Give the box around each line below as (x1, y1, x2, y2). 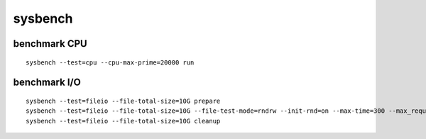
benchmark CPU (13, 38, 88, 50)
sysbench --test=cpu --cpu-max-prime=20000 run (26, 58, 195, 67)
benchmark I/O (13, 77, 81, 89)
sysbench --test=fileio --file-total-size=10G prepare (26, 96, 221, 105)
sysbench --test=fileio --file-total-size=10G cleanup (26, 117, 221, 125)
